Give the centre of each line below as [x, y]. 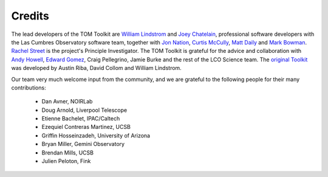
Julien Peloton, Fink [66, 161]
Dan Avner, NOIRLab [67, 102]
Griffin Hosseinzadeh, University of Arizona [96, 135]
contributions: [29, 88]
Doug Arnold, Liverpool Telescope [84, 110]
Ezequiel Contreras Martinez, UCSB [86, 127]
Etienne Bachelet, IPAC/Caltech [81, 119]
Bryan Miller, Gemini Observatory [83, 144]
